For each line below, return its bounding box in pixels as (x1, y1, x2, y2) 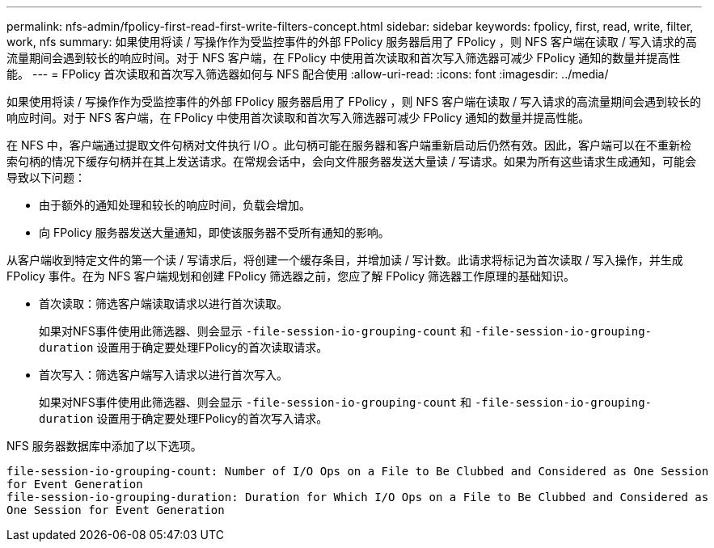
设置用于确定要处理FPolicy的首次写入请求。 (96, 411, 328, 425)
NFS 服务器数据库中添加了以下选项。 (6, 439, 202, 453)
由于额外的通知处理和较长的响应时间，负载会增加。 (39, 198, 311, 212)
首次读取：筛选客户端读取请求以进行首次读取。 (39, 297, 288, 310)
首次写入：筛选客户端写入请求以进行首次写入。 (39, 368, 288, 381)
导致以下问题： (6, 171, 86, 184)
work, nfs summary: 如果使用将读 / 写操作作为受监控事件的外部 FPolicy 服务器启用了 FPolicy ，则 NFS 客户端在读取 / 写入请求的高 (6, 35, 697, 48)
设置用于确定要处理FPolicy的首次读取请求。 (96, 340, 328, 354)
